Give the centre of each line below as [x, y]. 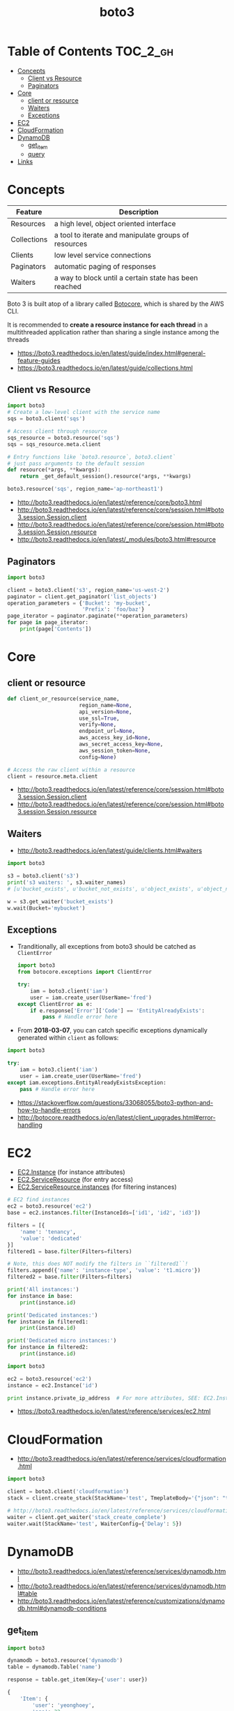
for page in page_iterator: [48, 623]
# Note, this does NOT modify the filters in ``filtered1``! [98, 1264]
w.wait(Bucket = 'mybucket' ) [46, 908]
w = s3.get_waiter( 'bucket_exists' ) [60, 901]
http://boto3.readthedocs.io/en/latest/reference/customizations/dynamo [121, 1601]
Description [139, 212]
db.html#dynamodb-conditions [62, 1608]
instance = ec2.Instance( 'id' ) [53, 1385]
